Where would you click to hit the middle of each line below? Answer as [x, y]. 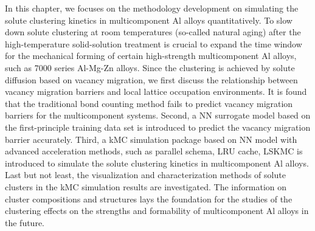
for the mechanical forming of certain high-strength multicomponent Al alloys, [151, 56]
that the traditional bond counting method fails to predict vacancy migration [149, 103]
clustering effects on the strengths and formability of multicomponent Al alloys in [157, 211]
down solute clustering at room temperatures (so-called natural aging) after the [153, 32]
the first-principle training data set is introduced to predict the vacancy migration [158, 127]
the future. [25, 222]
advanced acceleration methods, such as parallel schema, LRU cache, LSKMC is [154, 151]
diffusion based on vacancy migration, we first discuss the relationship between [151, 79]
